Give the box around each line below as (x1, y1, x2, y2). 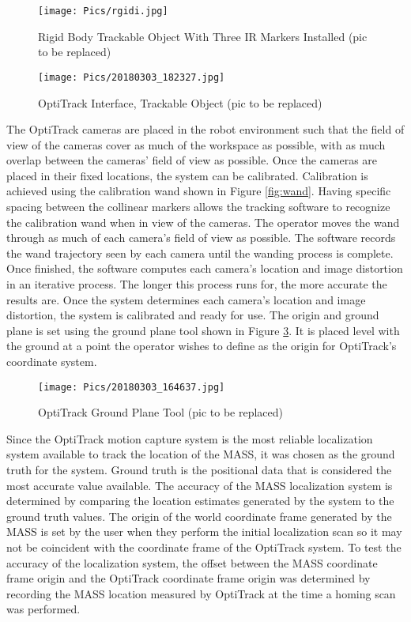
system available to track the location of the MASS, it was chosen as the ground (6, 446, 395, 462)
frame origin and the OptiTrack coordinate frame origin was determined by (6, 570, 371, 586)
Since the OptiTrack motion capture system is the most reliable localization (6, 430, 373, 447)
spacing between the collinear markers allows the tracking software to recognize (6, 198, 390, 215)
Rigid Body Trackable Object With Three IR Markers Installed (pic (38, 28, 368, 44)
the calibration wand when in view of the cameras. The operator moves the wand (6, 213, 400, 230)
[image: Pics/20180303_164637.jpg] (38, 381, 225, 393)
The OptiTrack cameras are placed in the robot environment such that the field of (6, 121, 405, 138)
